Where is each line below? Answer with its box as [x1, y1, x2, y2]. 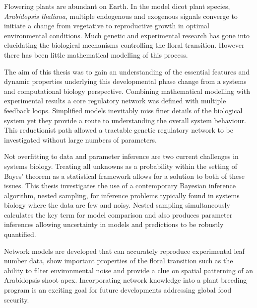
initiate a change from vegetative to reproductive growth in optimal [4, 20, 209, 31]
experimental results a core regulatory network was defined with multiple [4, 95, 226, 106]
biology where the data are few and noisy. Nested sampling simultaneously [4, 200, 230, 210]
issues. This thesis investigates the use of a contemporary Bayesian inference [4, 180, 236, 191]
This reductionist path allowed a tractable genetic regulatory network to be [4, 125, 233, 135]
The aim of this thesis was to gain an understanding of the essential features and [4, 66, 250, 77]
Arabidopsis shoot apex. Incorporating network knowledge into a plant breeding [4, 275, 247, 285]
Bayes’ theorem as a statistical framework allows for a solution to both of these [4, 170, 245, 181]
